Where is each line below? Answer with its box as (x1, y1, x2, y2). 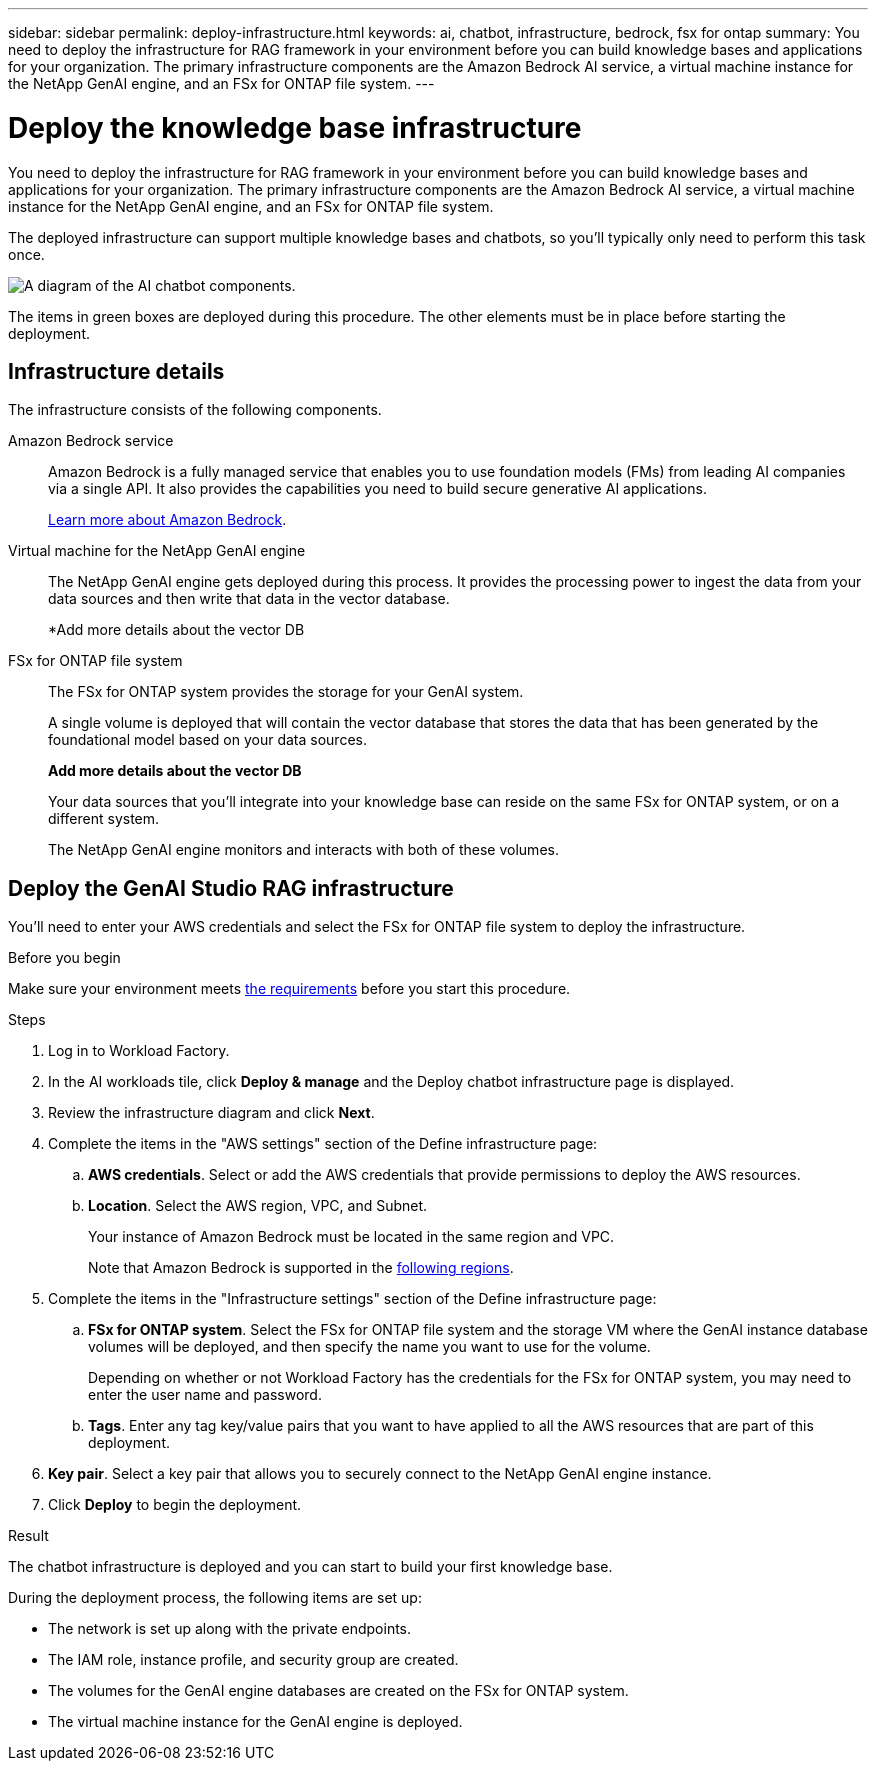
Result (8, 1527, 49, 1545)
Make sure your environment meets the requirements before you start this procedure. (8, 980, 571, 998)
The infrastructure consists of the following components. (8, 401, 382, 419)
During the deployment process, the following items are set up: (8, 1589, 422, 1607)
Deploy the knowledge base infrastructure (8, 110, 582, 145)
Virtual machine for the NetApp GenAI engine (8, 542, 306, 560)
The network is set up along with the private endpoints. (48, 1620, 412, 1638)
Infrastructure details (8, 358, 225, 384)
